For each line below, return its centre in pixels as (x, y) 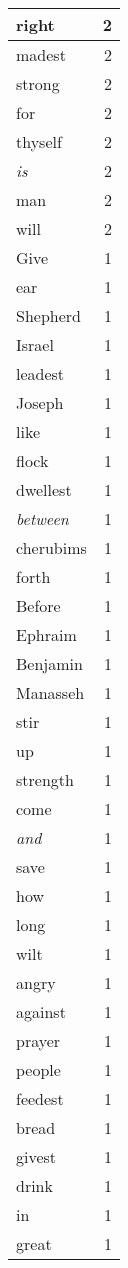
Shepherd (48, 315)
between (42, 518)
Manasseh (50, 692)
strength (45, 779)
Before (38, 605)
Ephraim (46, 634)
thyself (39, 141)
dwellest (44, 489)
